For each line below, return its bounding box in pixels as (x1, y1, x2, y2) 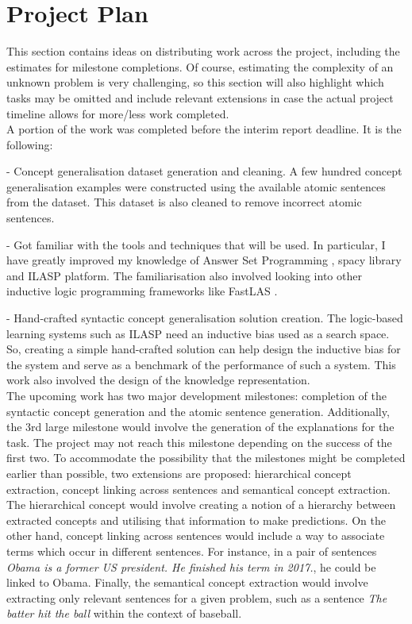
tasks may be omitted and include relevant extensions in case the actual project (6, 89, 394, 106)
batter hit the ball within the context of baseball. (6, 605, 242, 622)
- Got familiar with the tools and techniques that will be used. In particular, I (6, 236, 386, 252)
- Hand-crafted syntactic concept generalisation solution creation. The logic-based (6, 310, 403, 326)
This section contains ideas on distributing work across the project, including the (6, 43, 400, 60)
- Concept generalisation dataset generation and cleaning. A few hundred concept (6, 163, 402, 179)
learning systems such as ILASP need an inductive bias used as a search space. (6, 325, 390, 341)
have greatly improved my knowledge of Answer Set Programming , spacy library (6, 252, 402, 268)
